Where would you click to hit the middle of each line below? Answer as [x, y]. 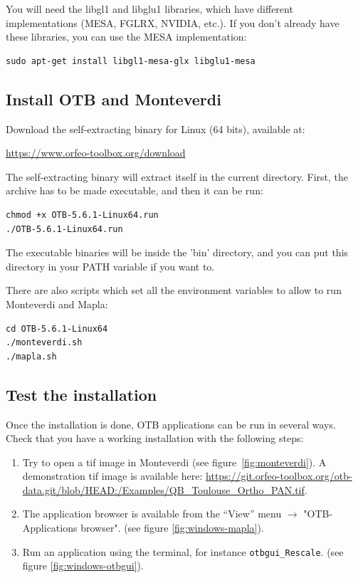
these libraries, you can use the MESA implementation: [126, 37]
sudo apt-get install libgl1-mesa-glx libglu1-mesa [131, 61]
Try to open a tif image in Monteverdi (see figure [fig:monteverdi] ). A [174, 462]
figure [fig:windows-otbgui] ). [83, 566]
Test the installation [81, 394]
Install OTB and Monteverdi [114, 99]
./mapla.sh [31, 356]
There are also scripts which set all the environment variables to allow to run [174, 290]
